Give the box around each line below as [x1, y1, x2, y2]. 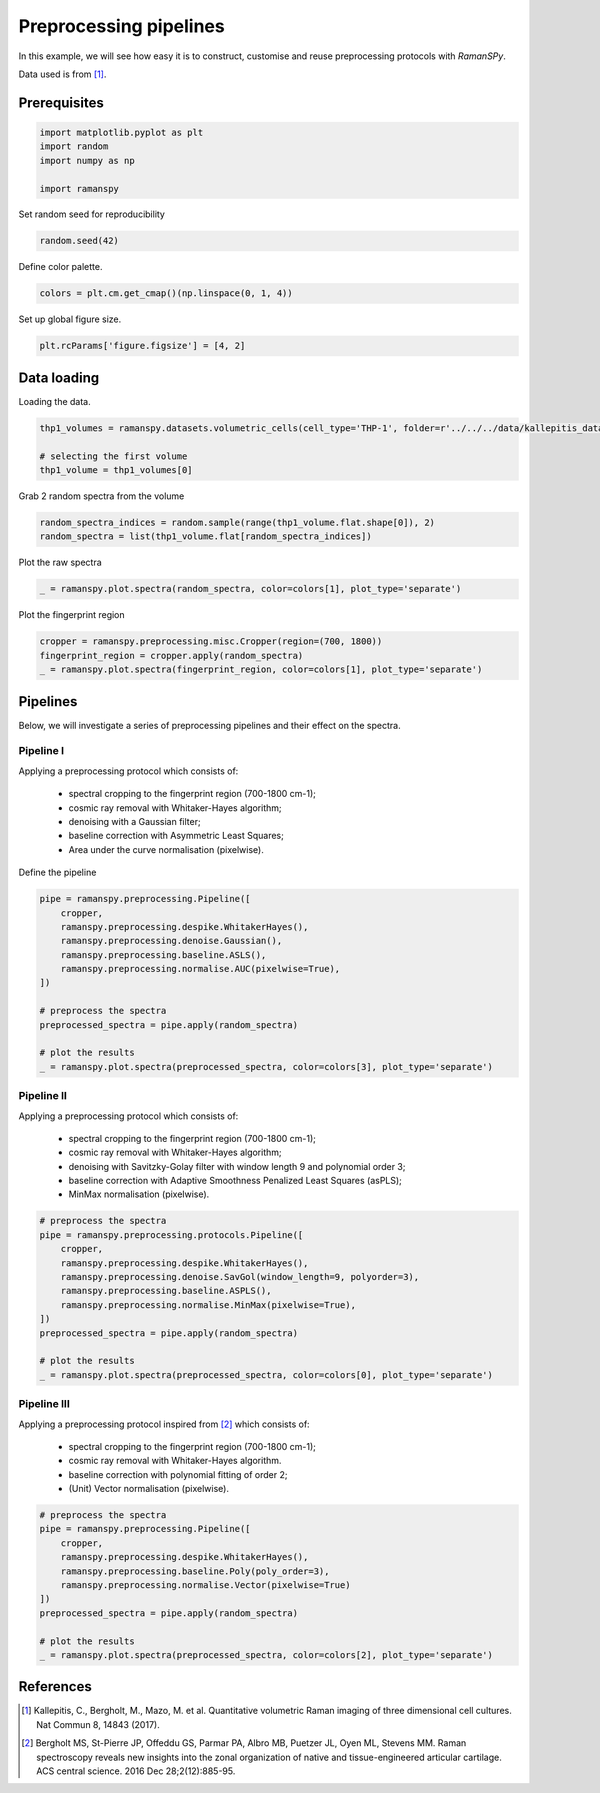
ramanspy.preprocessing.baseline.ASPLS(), [60, 1285, 272, 1297]
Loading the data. [18, 395, 92, 407]
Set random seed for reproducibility [18, 208, 165, 220]
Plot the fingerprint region [18, 609, 125, 621]
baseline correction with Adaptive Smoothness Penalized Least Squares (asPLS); [68, 1175, 402, 1187]
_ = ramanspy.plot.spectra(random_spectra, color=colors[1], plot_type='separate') [39, 583, 462, 595]
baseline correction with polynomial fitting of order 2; [68, 1468, 288, 1480]
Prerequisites [18, 94, 104, 111]
